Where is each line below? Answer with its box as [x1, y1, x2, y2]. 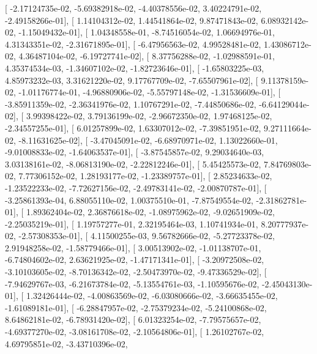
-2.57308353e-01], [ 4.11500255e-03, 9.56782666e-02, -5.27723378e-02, [18, 229, 275, 242]
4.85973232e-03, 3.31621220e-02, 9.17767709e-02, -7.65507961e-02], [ [5, 73, 258, 86]
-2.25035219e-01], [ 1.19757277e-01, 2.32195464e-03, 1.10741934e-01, [5, 217, 258, 230]
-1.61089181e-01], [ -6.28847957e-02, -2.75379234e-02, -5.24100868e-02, [5, 301, 267, 314]
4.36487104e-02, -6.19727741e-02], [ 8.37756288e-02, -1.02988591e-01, [18, 50, 275, 62]
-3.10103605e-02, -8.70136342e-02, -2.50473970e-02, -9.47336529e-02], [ [5, 265, 267, 278]
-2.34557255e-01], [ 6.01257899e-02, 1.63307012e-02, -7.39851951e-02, [5, 121, 261, 134]
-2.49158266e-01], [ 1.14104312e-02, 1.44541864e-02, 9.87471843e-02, [5, 13, 258, 26]
